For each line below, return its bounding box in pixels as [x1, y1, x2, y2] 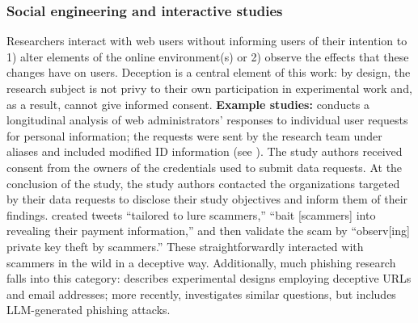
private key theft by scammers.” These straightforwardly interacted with [6, 237, 364, 254]
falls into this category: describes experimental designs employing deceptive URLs [6, 270, 412, 287]
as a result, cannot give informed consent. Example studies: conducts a [6, 95, 370, 112]
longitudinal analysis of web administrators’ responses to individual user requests [6, 111, 408, 128]
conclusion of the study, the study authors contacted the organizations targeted [6, 174, 400, 191]
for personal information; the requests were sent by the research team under [6, 127, 382, 144]
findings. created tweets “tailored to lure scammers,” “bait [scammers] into [6, 206, 376, 223]
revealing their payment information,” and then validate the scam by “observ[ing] [6, 222, 410, 239]
